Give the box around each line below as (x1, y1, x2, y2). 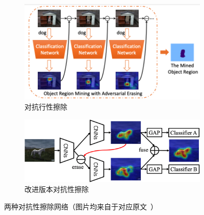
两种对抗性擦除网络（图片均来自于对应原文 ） (4, 201, 158, 211)
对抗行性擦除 (24, 101, 67, 112)
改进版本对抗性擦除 (24, 184, 89, 195)
